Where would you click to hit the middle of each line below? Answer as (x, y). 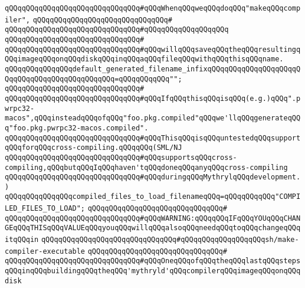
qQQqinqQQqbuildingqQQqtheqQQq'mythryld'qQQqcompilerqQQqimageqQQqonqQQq (153, 271)
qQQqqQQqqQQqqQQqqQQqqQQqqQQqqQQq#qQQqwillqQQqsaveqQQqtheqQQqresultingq (153, 49)
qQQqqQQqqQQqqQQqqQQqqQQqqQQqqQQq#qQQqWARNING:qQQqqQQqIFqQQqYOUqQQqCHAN (153, 218)
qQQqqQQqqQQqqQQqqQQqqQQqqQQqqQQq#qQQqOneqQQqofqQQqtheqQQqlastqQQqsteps (153, 261)
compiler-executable (45, 251)
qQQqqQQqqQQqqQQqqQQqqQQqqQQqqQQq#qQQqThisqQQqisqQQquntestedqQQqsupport (153, 138)
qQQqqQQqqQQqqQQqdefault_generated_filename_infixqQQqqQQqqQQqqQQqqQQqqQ (153, 69)
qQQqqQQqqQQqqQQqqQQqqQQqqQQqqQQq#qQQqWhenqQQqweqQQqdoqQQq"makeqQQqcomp (153, 8)
